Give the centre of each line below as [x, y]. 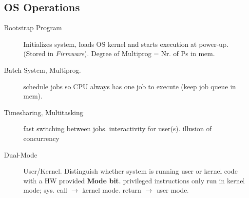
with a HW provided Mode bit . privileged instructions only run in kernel [134, 180]
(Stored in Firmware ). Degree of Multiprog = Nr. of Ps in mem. [119, 53]
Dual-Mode [21, 154]
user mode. [172, 190]
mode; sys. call [45, 190]
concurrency [41, 138]
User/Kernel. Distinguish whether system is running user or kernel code [131, 171]
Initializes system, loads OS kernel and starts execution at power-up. [126, 44]
